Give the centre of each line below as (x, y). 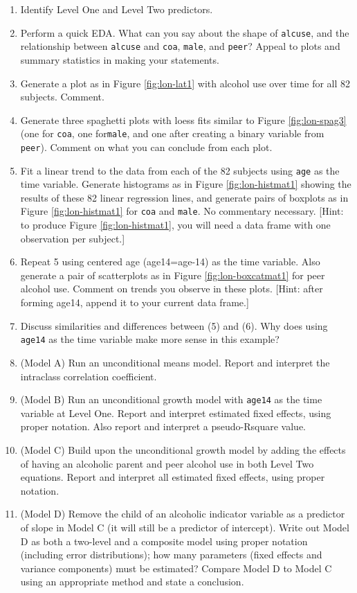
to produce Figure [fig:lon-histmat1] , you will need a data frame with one (175, 225)
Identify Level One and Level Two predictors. (117, 9)
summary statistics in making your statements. (120, 59)
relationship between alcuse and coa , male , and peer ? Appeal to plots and (180, 46)
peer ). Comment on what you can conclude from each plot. (146, 147)
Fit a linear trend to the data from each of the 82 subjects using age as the (180, 170)
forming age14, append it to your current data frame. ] (135, 302)
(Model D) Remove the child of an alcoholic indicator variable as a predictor (183, 514)
